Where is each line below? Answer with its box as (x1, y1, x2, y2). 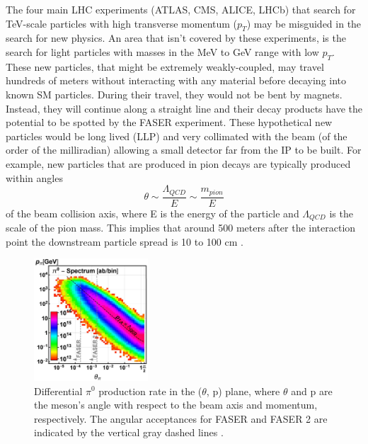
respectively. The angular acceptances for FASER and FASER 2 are (34, 411, 328, 426)
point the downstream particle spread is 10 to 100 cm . (6, 234, 243, 249)
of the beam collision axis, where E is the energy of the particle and (6, 205, 299, 220)
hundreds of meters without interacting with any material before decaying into (6, 73, 347, 88)
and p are (291, 383, 333, 398)
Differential (34, 383, 83, 398)
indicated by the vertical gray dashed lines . (34, 425, 224, 440)
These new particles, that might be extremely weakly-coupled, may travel (6, 59, 324, 74)
